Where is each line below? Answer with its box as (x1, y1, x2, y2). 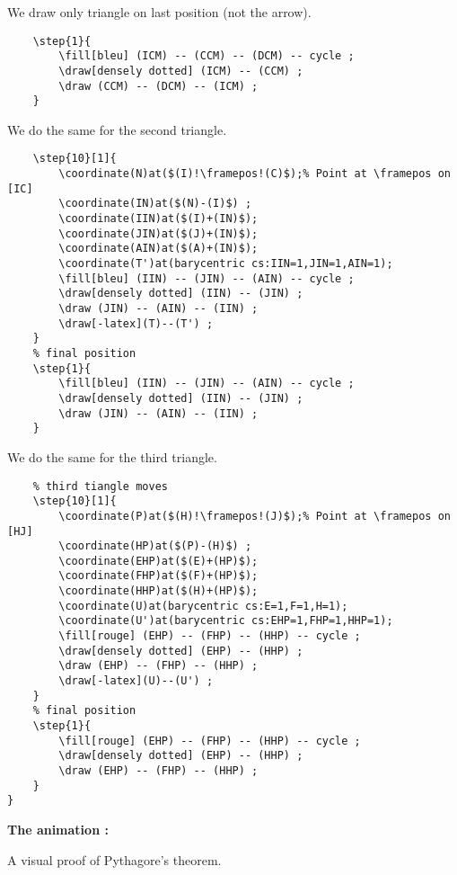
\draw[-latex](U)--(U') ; (58, 674, 214, 688)
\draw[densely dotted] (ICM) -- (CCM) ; (58, 64, 303, 77)
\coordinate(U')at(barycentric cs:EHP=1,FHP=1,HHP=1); (58, 614, 393, 628)
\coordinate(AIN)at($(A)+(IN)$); (58, 242, 259, 255)
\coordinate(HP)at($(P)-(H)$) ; (58, 540, 252, 553)
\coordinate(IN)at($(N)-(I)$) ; (58, 197, 252, 210)
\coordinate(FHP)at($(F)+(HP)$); (58, 569, 259, 583)
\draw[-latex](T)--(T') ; (58, 317, 214, 330)
